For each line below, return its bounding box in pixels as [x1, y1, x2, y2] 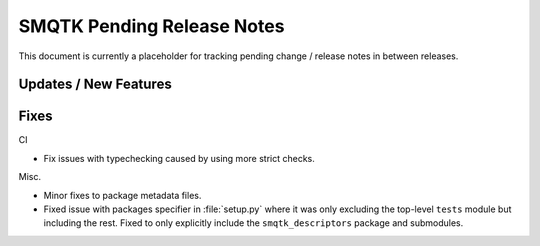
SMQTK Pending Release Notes [18, 15, 285, 37]
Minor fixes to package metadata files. [43, 189, 202, 201]
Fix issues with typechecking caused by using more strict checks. [43, 152, 315, 164]
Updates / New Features [18, 76, 172, 93]
